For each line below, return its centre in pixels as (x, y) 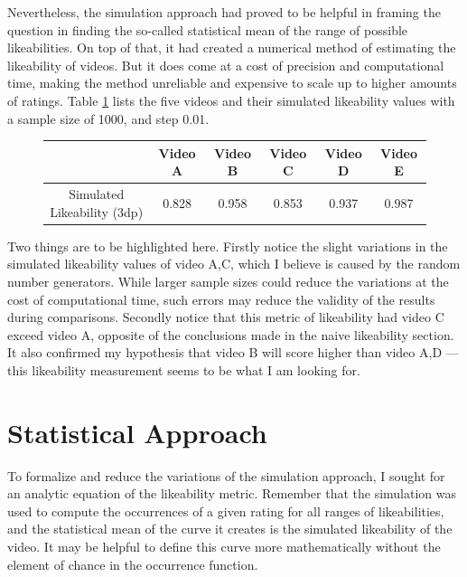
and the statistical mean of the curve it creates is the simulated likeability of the (230, 529)
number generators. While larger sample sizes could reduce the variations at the (228, 281)
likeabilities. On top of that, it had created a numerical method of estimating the (232, 47)
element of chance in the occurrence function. (133, 564)
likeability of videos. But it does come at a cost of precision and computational (226, 65)
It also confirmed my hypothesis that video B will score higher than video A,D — (233, 352)
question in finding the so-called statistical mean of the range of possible (208, 29)
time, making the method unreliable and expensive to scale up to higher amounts (232, 83)
